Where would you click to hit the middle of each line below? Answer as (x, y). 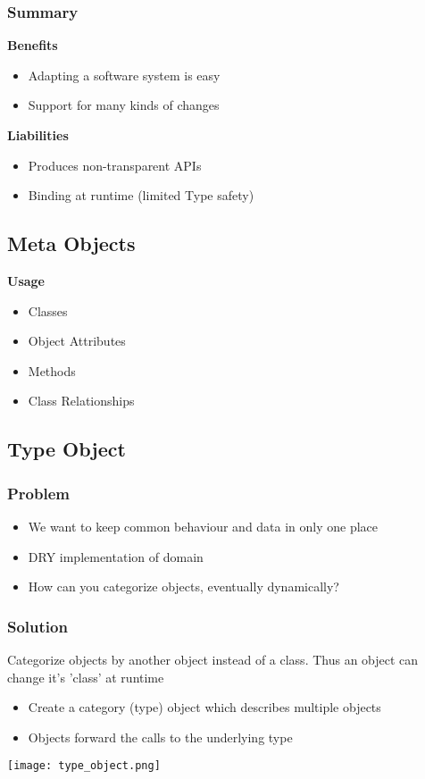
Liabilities (38, 135)
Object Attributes (77, 341)
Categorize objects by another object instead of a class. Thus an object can (213, 659)
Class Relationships (81, 401)
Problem (38, 493)
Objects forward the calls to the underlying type (160, 737)
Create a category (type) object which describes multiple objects (204, 707)
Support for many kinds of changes (124, 105)
